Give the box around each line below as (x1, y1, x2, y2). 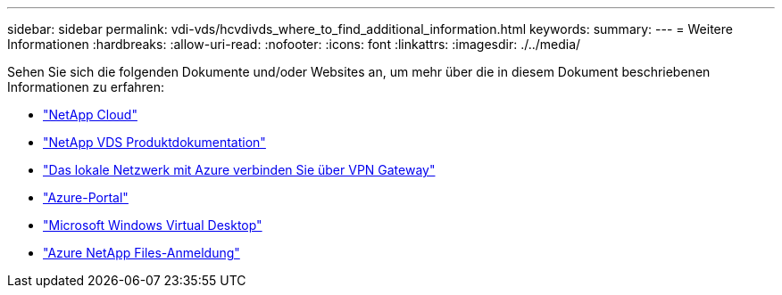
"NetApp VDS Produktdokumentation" (43, 135, 266, 150)
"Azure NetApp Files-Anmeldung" (43, 245, 240, 260)
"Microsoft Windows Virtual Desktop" (43, 217, 262, 233)
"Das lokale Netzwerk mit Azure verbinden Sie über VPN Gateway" (43, 162, 436, 177)
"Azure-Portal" (43, 190, 129, 205)
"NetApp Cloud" (43, 107, 137, 122)
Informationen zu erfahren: (7, 79, 165, 94)
